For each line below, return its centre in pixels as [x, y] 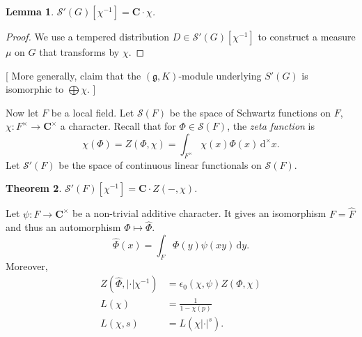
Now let [22, 112]
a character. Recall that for [118, 126]
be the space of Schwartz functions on [250, 112]
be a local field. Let [93, 112]
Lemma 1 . [30, 11]
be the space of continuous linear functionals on [160, 164]
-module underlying [220, 75]
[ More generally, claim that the [73, 75]
